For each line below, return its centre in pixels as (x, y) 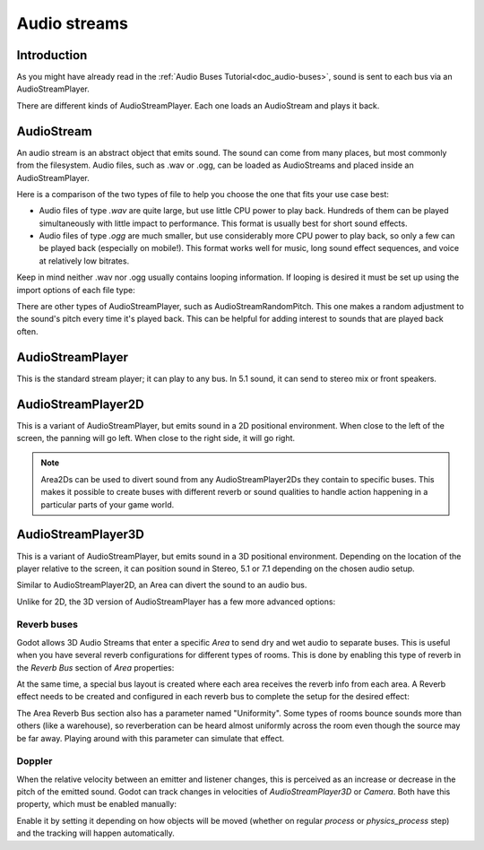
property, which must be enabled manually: (96, 804)
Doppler (35, 761)
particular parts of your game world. (108, 504)
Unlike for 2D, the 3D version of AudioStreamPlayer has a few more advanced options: (176, 602)
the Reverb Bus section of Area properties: (95, 667)
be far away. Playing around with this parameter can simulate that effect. (151, 738)
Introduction (52, 55)
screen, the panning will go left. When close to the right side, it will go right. (156, 438)
